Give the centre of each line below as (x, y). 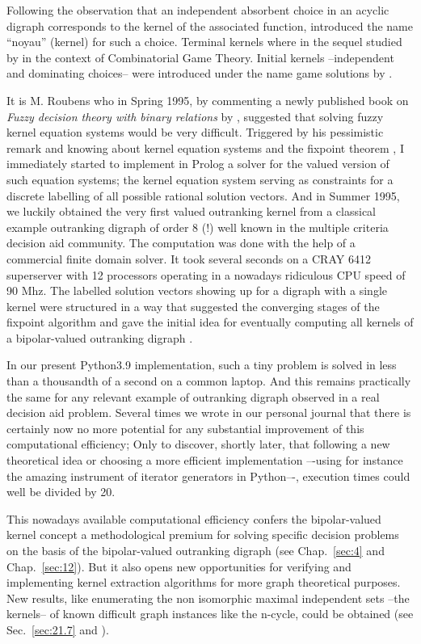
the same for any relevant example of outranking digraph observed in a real (193, 396)
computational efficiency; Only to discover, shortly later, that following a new (198, 444)
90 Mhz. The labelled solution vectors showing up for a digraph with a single (197, 290)
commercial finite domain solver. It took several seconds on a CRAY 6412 (189, 258)
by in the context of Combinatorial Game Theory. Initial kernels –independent (200, 57)
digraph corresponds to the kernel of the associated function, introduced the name (210, 25)
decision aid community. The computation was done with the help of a (181, 243)
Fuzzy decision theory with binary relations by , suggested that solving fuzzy (195, 116)
